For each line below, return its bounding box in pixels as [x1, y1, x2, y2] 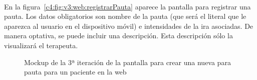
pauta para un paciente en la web [24, 67, 127, 77]
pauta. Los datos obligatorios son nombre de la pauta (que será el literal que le [4, 11, 246, 21]
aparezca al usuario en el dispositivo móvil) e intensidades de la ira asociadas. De [4, 20, 253, 31]
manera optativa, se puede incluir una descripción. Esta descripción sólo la [4, 30, 233, 41]
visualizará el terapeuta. [4, 40, 78, 50]
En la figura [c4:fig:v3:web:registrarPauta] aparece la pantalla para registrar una [4, 1, 251, 11]
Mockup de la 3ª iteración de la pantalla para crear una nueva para [24, 57, 231, 67]
